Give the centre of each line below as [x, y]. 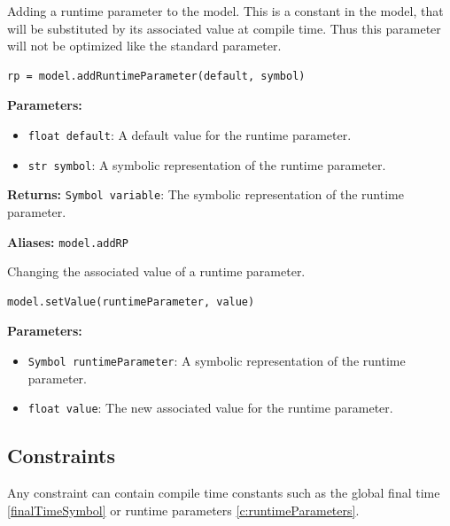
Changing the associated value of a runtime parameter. [156, 271]
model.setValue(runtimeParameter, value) [131, 302]
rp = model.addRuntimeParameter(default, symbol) [156, 76]
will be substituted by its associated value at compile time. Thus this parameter [224, 28]
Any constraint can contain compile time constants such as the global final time [224, 493]
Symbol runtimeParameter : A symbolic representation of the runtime [217, 360]
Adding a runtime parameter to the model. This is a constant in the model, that [225, 11]
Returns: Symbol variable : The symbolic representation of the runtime [206, 194]
